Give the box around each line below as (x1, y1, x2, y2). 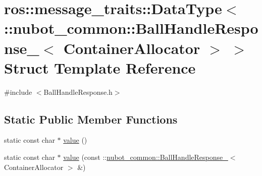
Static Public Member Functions (4, 111, 178, 127)
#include (4, 86, 32, 97)
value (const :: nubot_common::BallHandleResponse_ (63, 152, 228, 162)
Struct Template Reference (4, 57, 196, 78)
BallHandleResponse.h (43, 86, 113, 97)
